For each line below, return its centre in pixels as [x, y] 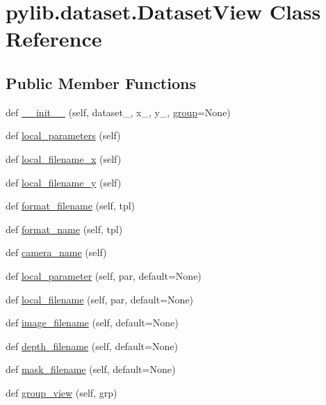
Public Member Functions [101, 82]
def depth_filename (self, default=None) [92, 346]
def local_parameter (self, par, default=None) [104, 275]
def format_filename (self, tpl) [71, 206]
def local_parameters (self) [63, 135]
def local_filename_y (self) [64, 182]
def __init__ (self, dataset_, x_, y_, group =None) [118, 112]
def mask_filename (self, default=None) [91, 369]
